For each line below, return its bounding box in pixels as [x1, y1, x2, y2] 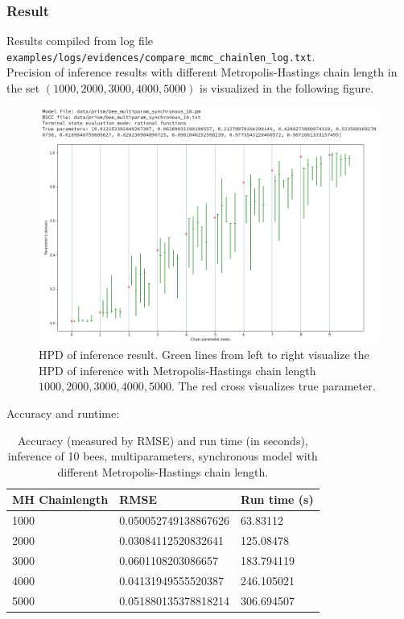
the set [6, 80, 40, 97]
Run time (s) [241, 491, 314, 508]
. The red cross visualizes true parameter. [171, 378, 376, 394]
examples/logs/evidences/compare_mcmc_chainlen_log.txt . [6, 47, 315, 64]
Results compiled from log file [6, 32, 153, 49]
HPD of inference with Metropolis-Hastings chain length [39, 361, 316, 378]
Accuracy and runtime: [6, 404, 120, 421]
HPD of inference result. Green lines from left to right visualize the [39, 346, 369, 363]
